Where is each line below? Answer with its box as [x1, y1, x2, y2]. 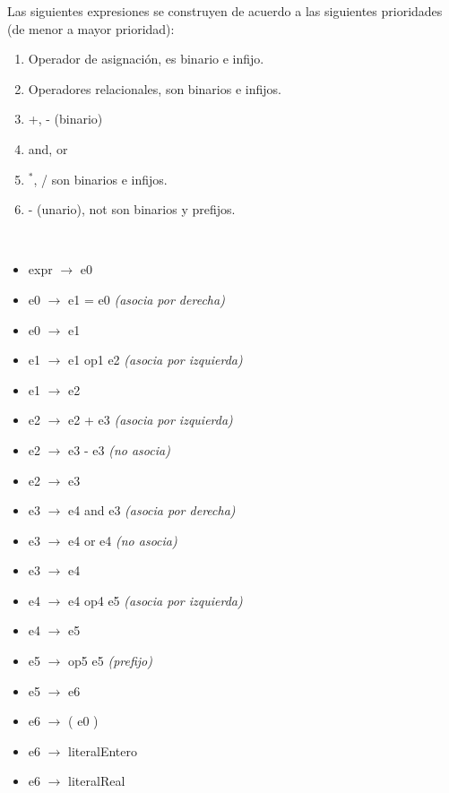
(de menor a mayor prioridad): [7, 19, 175, 38]
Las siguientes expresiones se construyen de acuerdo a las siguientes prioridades [7, 2, 443, 20]
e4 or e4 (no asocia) [68, 530, 177, 549]
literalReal [68, 771, 125, 790]
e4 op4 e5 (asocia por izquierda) [68, 590, 243, 609]
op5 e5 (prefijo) [68, 651, 152, 670]
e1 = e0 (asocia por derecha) [68, 289, 225, 308]
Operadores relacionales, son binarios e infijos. [28, 79, 281, 98]
